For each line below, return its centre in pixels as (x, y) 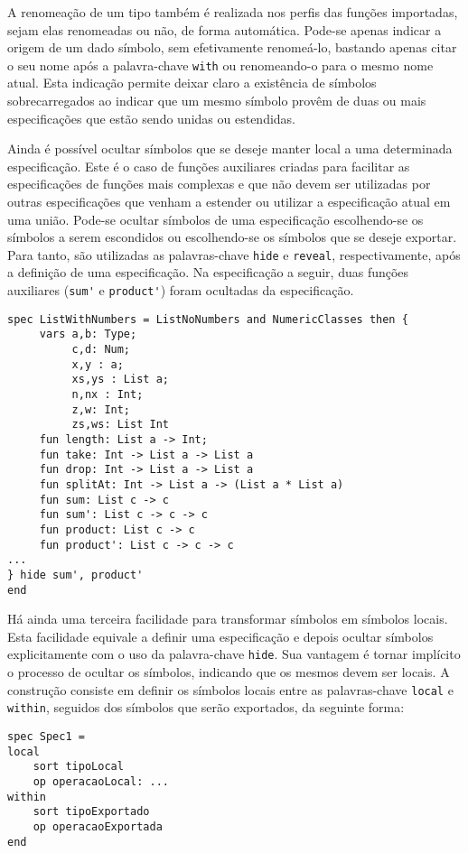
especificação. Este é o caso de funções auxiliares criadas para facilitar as (209, 166)
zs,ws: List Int (120, 425)
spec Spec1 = (46, 736)
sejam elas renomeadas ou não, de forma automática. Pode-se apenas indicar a (225, 29)
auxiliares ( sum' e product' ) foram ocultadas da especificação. (181, 290)
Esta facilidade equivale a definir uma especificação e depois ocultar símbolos (220, 636)
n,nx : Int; (108, 394)
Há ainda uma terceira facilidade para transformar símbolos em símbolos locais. (228, 619)
